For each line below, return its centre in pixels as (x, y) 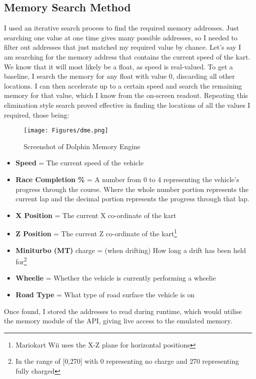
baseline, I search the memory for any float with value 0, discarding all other (120, 76)
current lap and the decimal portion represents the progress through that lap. (132, 199)
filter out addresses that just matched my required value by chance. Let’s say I (123, 47)
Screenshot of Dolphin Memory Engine (82, 146)
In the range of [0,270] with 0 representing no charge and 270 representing (127, 361)
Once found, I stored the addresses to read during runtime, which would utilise (123, 311)
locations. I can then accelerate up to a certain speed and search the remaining (123, 85)
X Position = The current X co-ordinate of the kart (96, 215)
